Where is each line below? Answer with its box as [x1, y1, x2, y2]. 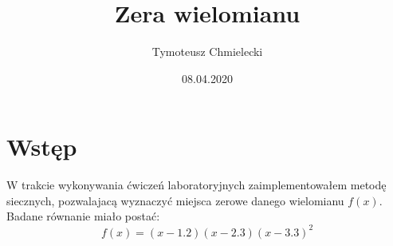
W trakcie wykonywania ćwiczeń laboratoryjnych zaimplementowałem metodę [6, 177, 387, 193]
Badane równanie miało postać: [6, 208, 160, 224]
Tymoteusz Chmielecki [151, 43, 263, 60]
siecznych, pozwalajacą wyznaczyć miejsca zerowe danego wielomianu [6, 192, 344, 208]
